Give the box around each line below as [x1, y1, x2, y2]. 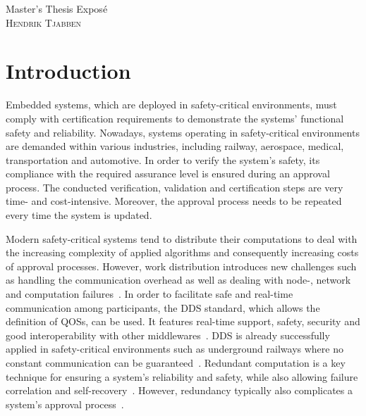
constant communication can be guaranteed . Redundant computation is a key [6, 355, 346, 370]
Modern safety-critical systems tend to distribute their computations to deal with [6, 231, 358, 246]
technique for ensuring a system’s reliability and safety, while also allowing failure [6, 369, 358, 384]
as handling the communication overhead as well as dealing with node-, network [6, 272, 351, 287]
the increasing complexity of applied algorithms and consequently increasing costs [6, 245, 359, 260]
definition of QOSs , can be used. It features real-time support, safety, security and [6, 314, 360, 329]
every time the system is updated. [6, 208, 152, 222]
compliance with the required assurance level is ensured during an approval [6, 166, 330, 181]
